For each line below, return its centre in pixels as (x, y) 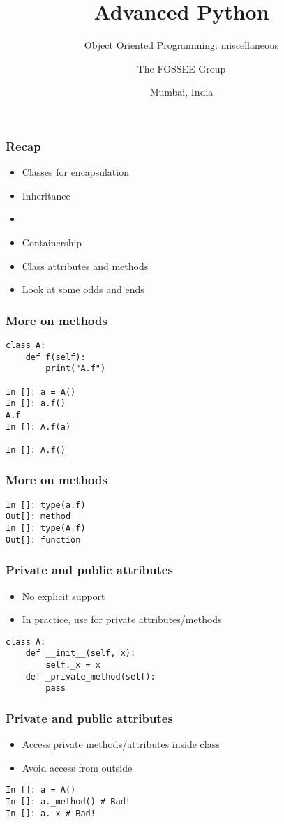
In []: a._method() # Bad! (68, 802)
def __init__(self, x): (81, 653)
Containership (52, 242)
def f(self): (55, 357)
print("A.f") (76, 369)
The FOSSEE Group (181, 68)
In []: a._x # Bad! (51, 813)
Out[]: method (38, 517)
